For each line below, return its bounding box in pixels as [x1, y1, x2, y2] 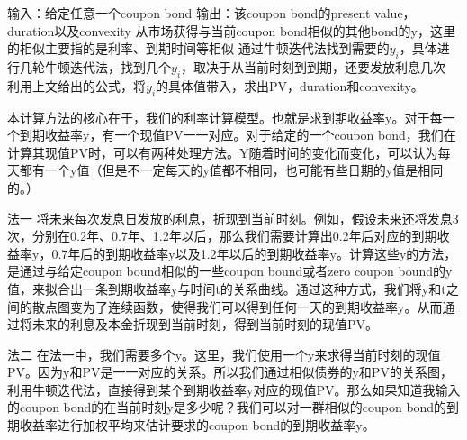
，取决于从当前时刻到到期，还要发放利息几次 [181, 57, 446, 76]
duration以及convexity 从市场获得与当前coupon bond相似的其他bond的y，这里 [7, 21, 455, 40]
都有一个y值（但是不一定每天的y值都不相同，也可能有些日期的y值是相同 [19, 160, 444, 179]
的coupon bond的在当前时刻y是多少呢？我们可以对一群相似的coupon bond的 [7, 398, 447, 417]
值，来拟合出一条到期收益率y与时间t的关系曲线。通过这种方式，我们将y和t [7, 279, 446, 298]
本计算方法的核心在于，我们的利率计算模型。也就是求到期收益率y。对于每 [7, 107, 443, 126]
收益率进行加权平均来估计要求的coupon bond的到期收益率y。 [19, 416, 375, 435]
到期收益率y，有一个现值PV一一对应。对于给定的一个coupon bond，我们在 [19, 125, 456, 144]
